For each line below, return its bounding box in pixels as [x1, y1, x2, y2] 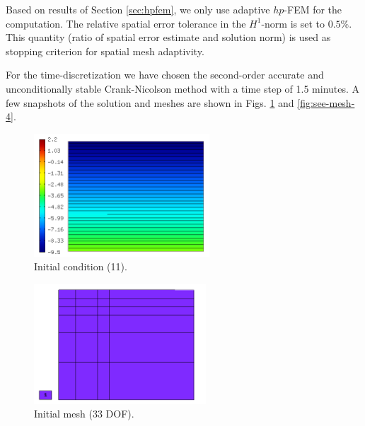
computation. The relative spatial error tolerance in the [6, 16, 246, 30]
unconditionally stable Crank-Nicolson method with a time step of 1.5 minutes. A [6, 81, 360, 96]
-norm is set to [261, 16, 325, 30]
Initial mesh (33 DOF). [34, 406, 134, 421]
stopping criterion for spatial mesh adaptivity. [6, 43, 204, 58]
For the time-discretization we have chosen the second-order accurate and [6, 67, 324, 82]
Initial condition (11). [34, 259, 127, 274]
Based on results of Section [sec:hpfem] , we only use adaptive [6, 2, 270, 16]
